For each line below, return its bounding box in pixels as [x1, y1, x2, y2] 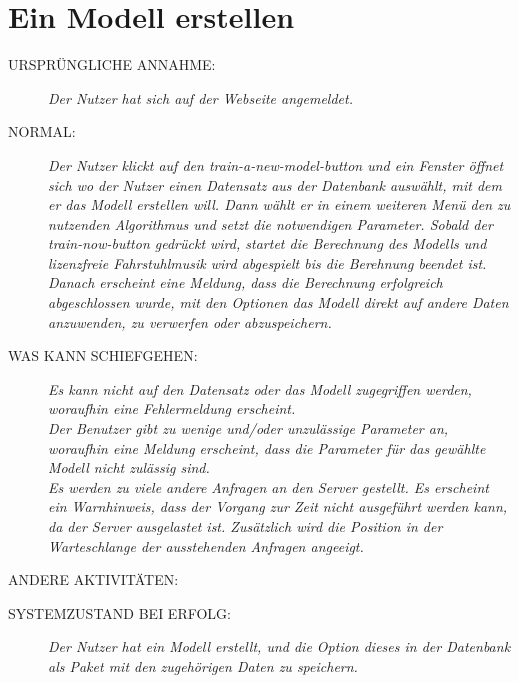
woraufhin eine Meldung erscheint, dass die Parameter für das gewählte [48, 437, 486, 458]
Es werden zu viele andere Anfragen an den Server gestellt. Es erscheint [48, 476, 489, 497]
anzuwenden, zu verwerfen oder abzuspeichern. [48, 311, 332, 332]
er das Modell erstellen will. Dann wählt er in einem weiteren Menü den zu [48, 194, 511, 215]
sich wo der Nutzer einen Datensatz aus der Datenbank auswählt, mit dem [48, 174, 502, 195]
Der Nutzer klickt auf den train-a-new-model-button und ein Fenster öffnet [48, 154, 504, 175]
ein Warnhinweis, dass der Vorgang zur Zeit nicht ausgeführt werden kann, [48, 496, 508, 517]
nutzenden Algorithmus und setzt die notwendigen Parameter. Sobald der [48, 213, 493, 234]
